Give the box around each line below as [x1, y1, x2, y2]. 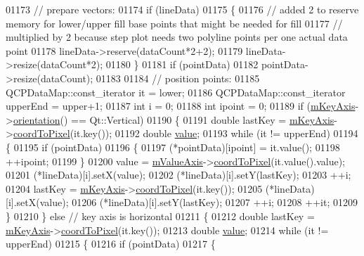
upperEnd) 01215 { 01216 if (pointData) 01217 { [6, 236, 216, 251]
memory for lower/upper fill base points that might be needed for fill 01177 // [6, 15, 343, 30]
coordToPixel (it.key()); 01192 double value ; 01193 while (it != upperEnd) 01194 [13, 126, 358, 141]
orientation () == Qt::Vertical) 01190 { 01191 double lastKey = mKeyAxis [13, 112, 334, 127]
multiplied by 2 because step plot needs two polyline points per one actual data [6, 30, 348, 44]
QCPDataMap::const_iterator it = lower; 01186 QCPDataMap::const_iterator [6, 84, 346, 99]
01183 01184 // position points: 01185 [96, 70, 260, 85]
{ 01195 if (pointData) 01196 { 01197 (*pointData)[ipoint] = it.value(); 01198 [6, 139, 340, 154]
